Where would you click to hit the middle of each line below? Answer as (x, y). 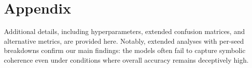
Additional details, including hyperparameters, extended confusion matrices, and (125, 31)
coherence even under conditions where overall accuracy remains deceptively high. (126, 59)
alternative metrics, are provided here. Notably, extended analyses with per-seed (124, 41)
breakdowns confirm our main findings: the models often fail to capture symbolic (125, 50)
